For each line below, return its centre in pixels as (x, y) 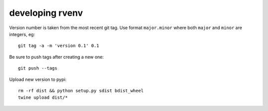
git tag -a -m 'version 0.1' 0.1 (59, 46)
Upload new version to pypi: (38, 79)
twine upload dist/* (43, 98)
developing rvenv (46, 13)
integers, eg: (22, 34)
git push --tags (38, 68)
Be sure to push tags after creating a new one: (57, 57)
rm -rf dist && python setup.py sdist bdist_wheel (81, 91)
